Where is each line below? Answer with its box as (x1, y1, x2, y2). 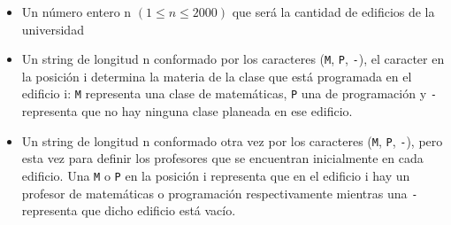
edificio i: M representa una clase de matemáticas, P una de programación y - (21, 84, 437, 103)
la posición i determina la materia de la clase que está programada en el (21, 66, 412, 85)
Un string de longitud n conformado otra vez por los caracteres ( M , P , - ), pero (21, 131, 443, 150)
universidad (21, 19, 84, 38)
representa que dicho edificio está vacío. (21, 201, 236, 220)
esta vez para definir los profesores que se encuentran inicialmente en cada (21, 149, 424, 167)
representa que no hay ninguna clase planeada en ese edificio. (21, 102, 353, 120)
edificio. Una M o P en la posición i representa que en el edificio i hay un (21, 166, 410, 184)
